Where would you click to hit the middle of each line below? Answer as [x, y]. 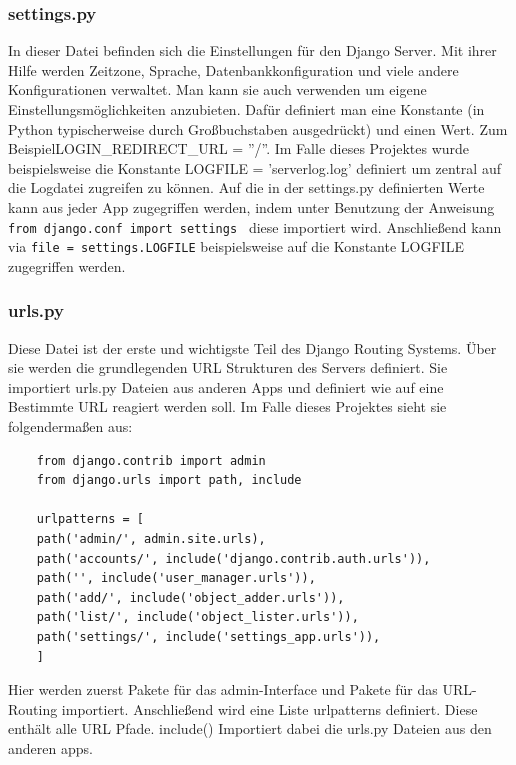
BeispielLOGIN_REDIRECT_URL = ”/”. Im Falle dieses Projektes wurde [239, 148]
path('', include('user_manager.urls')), [176, 578]
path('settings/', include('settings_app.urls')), [208, 637]
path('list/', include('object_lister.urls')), [197, 617]
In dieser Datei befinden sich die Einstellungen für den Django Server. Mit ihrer [252, 50]
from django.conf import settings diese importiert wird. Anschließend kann [255, 226]
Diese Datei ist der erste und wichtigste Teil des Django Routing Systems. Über [252, 347]
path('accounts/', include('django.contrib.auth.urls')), [233, 558]
